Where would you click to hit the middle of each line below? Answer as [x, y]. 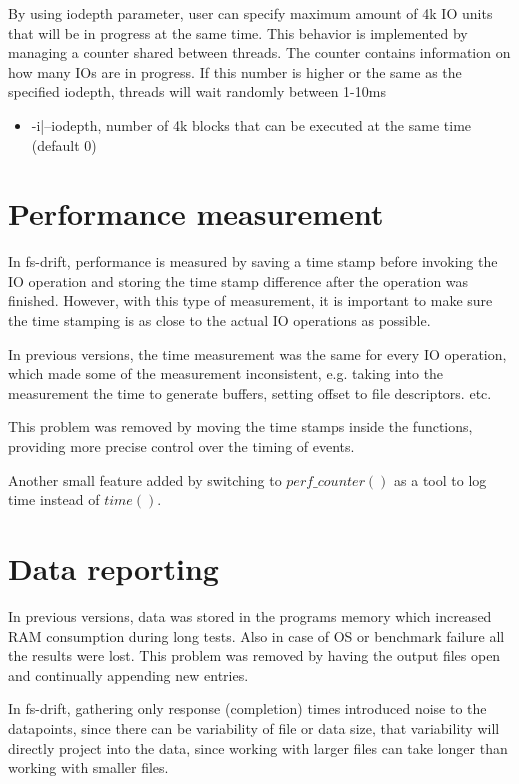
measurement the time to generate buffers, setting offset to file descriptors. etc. [250, 392]
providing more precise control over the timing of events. [181, 446]
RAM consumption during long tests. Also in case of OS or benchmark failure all [256, 635]
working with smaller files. [88, 767]
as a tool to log [440, 479]
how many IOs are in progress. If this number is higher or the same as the [235, 71]
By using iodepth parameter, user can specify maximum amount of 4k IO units [250, 13]
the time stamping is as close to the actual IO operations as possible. [219, 320]
